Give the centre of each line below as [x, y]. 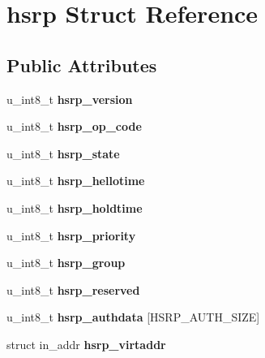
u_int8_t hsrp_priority [71, 235]
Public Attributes [82, 65]
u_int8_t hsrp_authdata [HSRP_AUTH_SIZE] [133, 317]
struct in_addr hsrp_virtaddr [86, 344]
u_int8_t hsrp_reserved [73, 289]
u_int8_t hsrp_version [70, 99]
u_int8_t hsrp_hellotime [76, 181]
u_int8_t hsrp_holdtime [75, 207]
